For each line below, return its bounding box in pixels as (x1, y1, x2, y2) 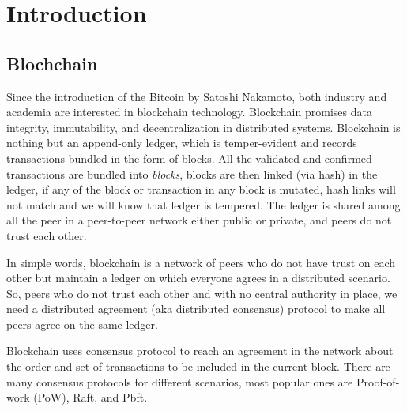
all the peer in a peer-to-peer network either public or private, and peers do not (6, 212, 392, 228)
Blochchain (6, 51, 98, 75)
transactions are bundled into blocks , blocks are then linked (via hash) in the (6, 165, 378, 182)
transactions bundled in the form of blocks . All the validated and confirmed (6, 149, 372, 166)
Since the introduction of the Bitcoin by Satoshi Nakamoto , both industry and (6, 88, 387, 104)
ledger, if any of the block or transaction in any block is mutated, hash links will (6, 181, 396, 198)
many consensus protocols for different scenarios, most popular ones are (6, 373, 353, 390)
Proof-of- (356, 373, 400, 390)
